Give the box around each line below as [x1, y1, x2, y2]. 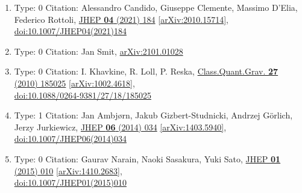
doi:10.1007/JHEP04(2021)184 [14, 25, 127, 37]
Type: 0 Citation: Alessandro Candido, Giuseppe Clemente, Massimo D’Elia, [14, 1, 298, 13]
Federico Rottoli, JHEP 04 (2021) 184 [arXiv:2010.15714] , [14, 13, 228, 25]
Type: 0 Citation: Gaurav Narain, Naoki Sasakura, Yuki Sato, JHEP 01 [14, 152, 281, 165]
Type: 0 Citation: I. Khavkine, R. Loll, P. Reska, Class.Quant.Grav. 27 [14, 65, 278, 78]
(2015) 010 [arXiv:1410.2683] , [14, 164, 122, 177]
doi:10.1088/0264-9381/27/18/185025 [14, 88, 151, 101]
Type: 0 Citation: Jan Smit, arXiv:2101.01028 [14, 44, 183, 57]
